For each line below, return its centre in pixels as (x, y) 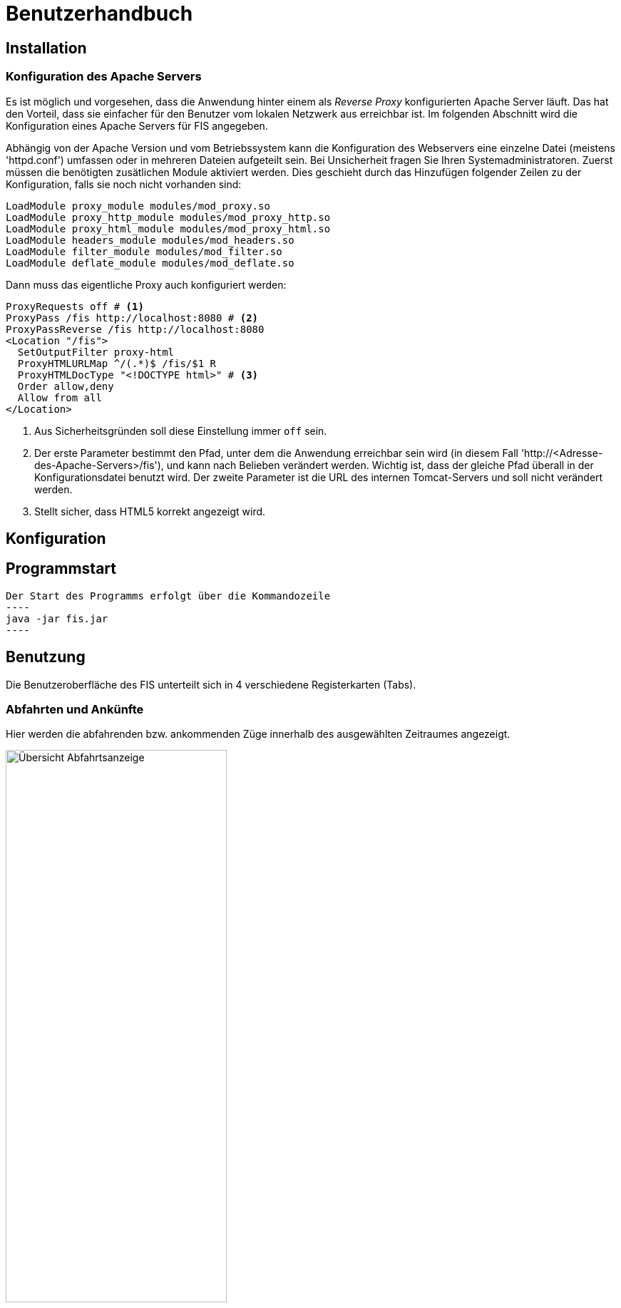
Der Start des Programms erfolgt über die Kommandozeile (168, 596)
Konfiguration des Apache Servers (104, 77)
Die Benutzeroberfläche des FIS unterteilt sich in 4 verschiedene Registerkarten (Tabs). (211, 684)
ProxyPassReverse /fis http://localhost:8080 (135, 329)
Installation (46, 48)
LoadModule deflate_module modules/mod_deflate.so (150, 263)
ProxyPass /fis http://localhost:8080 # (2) (132, 318)
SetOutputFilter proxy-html (96, 352)
